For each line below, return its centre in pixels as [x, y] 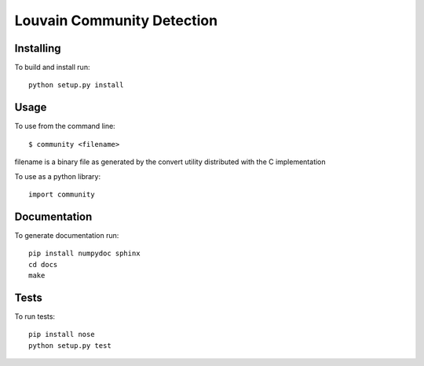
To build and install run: [52, 68]
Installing [38, 48]
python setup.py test [70, 345]
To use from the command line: [65, 126]
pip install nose [62, 335]
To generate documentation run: [67, 235]
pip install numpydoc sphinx [84, 254]
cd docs [43, 264]
